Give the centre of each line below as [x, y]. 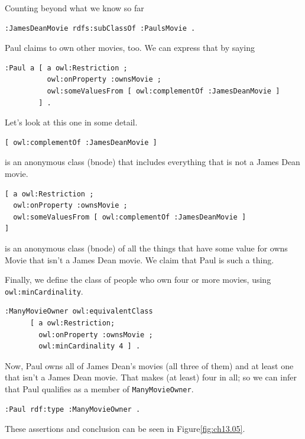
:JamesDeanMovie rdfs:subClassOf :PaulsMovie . [100, 28]
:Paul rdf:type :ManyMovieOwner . [73, 409]
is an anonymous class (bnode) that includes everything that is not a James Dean [152, 162]
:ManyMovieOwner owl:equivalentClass [79, 312]
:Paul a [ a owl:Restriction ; [66, 68]
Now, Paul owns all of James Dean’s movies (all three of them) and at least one [149, 365]
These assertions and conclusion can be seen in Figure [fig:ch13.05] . [125, 429]
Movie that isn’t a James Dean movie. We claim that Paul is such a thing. [139, 259]
